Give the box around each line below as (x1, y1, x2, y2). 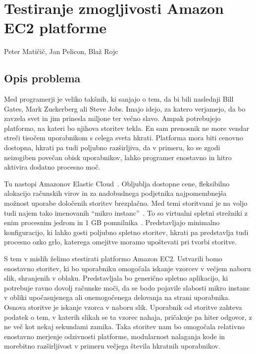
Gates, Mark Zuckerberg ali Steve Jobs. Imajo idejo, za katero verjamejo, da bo (4, 103, 246, 114)
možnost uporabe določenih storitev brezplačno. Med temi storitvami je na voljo (4, 198, 248, 208)
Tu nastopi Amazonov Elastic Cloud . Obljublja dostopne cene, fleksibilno (4, 178, 230, 188)
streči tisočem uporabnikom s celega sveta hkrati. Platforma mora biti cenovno (4, 132, 243, 143)
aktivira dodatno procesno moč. (4, 162, 101, 172)
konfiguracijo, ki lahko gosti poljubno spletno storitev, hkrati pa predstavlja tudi (4, 227, 249, 237)
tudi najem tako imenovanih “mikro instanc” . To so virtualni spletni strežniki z (4, 207, 248, 218)
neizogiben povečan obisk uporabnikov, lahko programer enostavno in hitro (4, 152, 232, 162)
